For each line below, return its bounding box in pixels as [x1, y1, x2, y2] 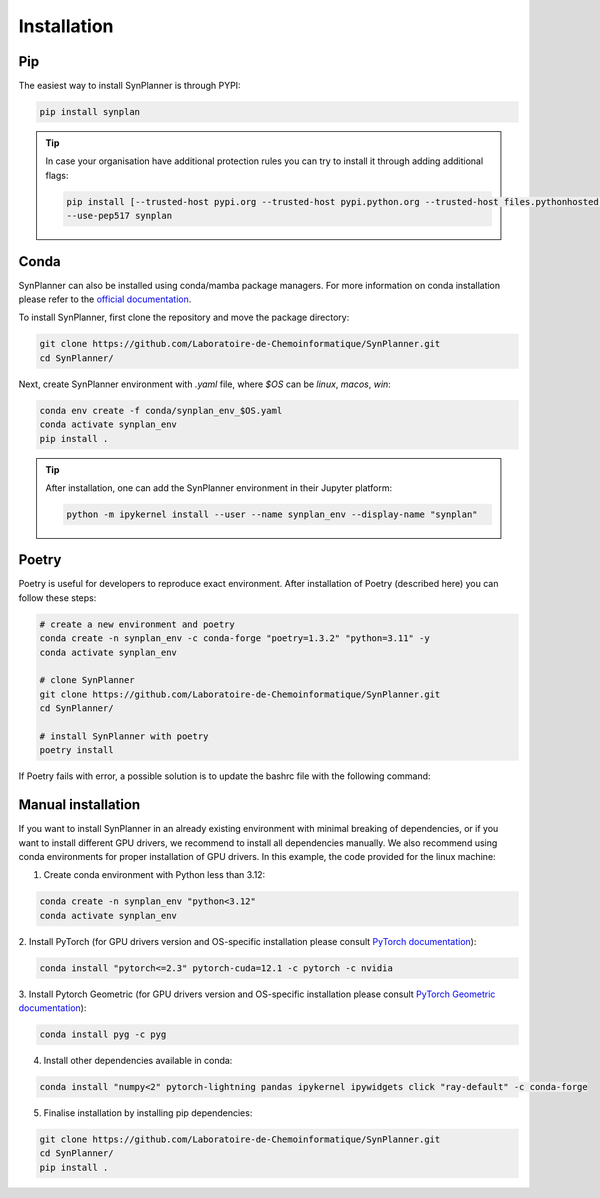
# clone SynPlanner [39, 675, 135, 686]
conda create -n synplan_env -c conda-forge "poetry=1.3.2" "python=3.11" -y [39, 633, 430, 644]
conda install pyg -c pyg [39, 1029, 167, 1040]
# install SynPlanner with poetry [39, 730, 209, 742]
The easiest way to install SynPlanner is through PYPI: [18, 80, 241, 92]
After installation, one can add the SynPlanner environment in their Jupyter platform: [45, 481, 393, 494]
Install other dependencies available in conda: [43, 1055, 233, 1067]
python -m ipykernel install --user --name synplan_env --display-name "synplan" [66, 508, 479, 520]
